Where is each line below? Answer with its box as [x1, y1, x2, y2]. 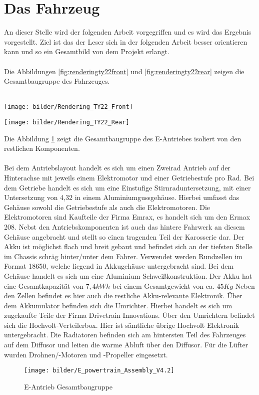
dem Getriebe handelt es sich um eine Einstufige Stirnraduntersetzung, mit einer [4, 182, 251, 192]
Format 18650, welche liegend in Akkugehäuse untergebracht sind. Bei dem [4, 261, 234, 271]
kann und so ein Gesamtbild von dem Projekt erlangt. [4, 46, 169, 57]
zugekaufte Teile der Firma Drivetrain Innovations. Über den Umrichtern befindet [4, 310, 255, 320]
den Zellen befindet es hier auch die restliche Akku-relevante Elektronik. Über [4, 290, 242, 301]
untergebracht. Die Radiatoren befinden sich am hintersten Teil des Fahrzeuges [4, 329, 246, 340]
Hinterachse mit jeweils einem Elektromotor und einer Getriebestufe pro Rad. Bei [4, 172, 254, 182]
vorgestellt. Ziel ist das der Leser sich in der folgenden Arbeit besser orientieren [4, 36, 247, 47]
